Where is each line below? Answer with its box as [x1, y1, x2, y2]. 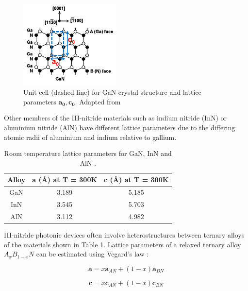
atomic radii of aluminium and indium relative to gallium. [4, 132, 177, 142]
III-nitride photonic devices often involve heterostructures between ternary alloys [4, 230, 245, 240]
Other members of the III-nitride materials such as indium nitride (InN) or [4, 113, 227, 123]
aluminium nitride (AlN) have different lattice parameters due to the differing [4, 122, 235, 133]
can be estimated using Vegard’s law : [36, 249, 149, 259]
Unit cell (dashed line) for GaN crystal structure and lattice [23, 87, 201, 97]
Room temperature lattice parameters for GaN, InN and [4, 148, 172, 158]
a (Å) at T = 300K [32, 174, 98, 185]
